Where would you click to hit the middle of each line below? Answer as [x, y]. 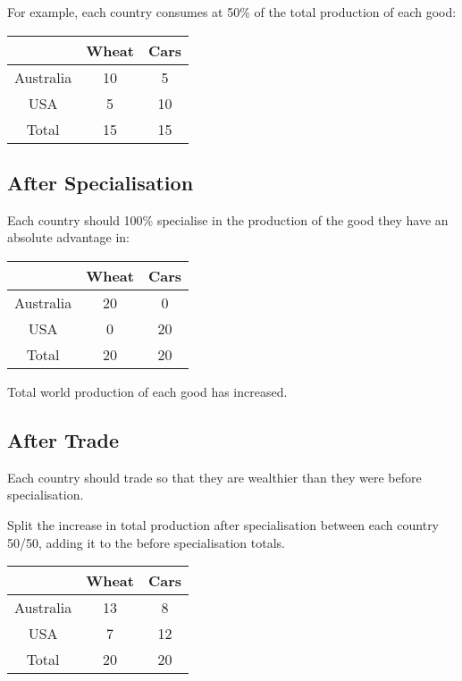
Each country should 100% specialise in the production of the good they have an [228, 219]
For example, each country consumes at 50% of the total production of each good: [232, 12]
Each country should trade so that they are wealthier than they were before [214, 477]
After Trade [63, 439]
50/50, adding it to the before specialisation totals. [147, 542]
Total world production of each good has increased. [147, 391]
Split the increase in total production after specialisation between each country [223, 524]
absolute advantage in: [68, 237]
